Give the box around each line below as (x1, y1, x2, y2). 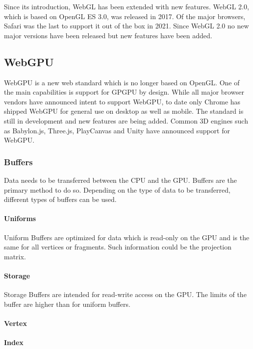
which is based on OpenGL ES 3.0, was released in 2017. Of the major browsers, (4, 11, 246, 21)
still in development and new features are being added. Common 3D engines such (4, 115, 248, 125)
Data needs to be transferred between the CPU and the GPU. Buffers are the (4, 174, 237, 185)
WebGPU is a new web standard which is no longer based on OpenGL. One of (4, 77, 240, 87)
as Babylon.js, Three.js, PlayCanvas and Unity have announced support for (4, 125, 230, 135)
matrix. (4, 251, 26, 261)
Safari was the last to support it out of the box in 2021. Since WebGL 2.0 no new (4, 21, 249, 31)
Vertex (4, 318, 27, 328)
